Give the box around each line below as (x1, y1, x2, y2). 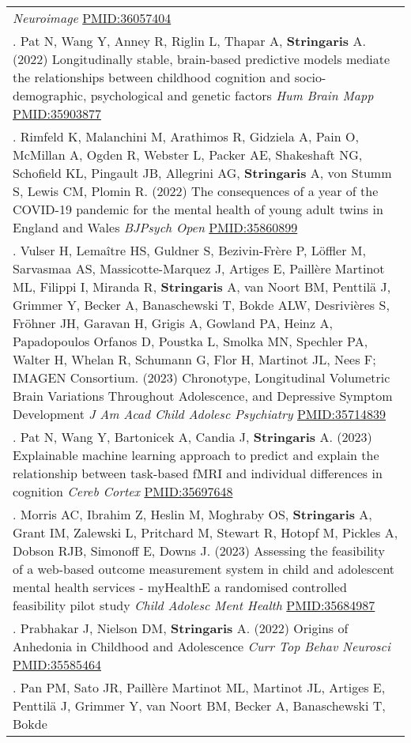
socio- (294, 68, 326, 86)
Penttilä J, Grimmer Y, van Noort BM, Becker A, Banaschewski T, (13, 696, 386, 715)
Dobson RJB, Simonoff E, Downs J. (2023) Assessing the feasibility (13, 541, 386, 560)
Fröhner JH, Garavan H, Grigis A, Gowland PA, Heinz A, (13, 314, 333, 332)
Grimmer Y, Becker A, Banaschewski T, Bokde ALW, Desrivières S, (13, 296, 390, 314)
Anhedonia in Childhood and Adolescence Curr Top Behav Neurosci (13, 637, 390, 655)
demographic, (13, 86, 87, 104)
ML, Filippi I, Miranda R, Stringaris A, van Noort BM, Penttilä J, (13, 277, 391, 296)
